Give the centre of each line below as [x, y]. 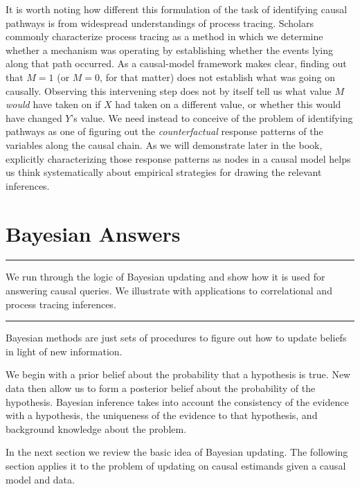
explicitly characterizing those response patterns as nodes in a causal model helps [178, 158]
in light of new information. [64, 351]
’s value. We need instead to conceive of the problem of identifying [212, 117]
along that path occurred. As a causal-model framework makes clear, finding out [176, 63]
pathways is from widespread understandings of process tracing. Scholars [160, 23]
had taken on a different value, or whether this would [228, 104]
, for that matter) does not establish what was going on [217, 77]
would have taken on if [53, 104]
